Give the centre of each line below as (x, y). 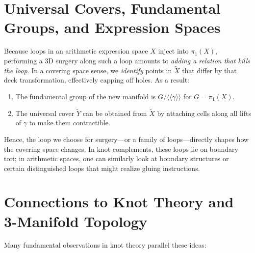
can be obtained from (115, 113)
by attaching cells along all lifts (204, 113)
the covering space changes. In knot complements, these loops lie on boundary (121, 149)
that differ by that (209, 70)
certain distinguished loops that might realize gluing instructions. (102, 168)
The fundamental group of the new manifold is (86, 96)
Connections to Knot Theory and (119, 202)
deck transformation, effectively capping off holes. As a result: (97, 80)
